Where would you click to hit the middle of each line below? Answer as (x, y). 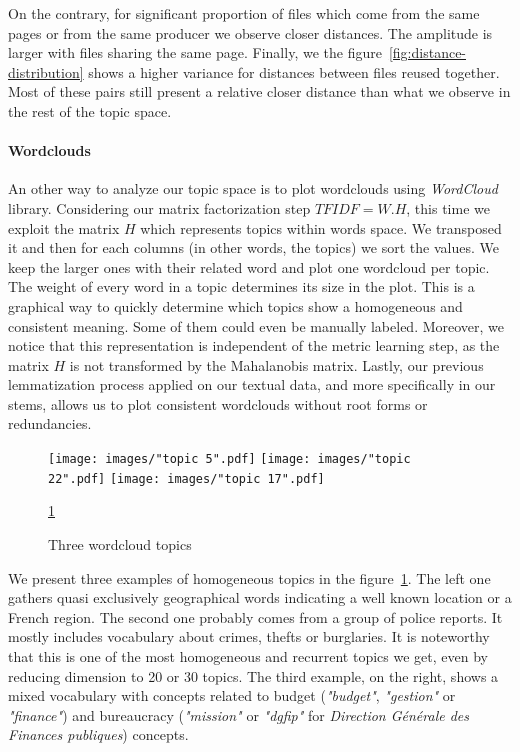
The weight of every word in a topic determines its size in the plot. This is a (241, 286)
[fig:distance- (427, 52)
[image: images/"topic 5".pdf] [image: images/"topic (229, 459)
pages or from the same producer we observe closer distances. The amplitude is (250, 32)
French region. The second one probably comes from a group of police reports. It (255, 616)
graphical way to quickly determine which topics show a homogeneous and (235, 305)
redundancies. (50, 423)
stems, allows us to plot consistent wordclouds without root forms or (218, 403)
